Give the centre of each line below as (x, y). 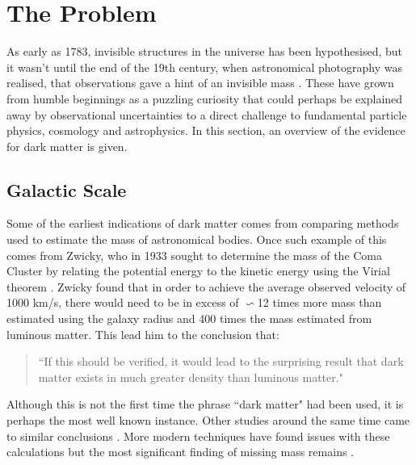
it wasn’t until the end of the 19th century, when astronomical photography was (204, 67)
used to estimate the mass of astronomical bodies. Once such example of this (197, 239)
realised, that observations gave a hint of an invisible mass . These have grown (200, 83)
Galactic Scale (67, 189)
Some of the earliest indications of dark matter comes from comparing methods (203, 223)
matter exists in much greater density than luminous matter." (191, 377)
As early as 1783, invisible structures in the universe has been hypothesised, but (205, 51)
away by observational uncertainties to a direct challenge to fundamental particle (207, 114)
